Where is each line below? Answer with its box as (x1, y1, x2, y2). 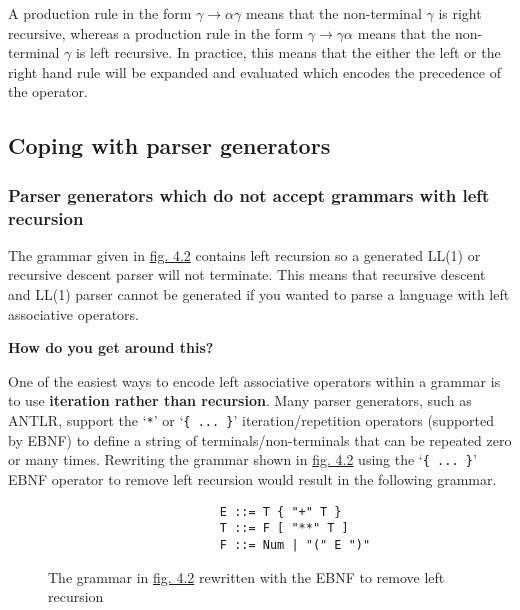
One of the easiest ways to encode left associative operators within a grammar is (8, 370, 501, 391)
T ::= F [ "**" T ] (219, 521, 349, 536)
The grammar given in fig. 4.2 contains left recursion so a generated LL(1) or (8, 244, 481, 265)
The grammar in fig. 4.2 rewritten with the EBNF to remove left (48, 566, 445, 587)
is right (438, 3, 482, 23)
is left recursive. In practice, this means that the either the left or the (75, 42, 501, 63)
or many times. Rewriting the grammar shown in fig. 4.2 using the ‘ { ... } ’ (8, 449, 477, 470)
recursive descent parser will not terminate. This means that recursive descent (8, 264, 486, 285)
